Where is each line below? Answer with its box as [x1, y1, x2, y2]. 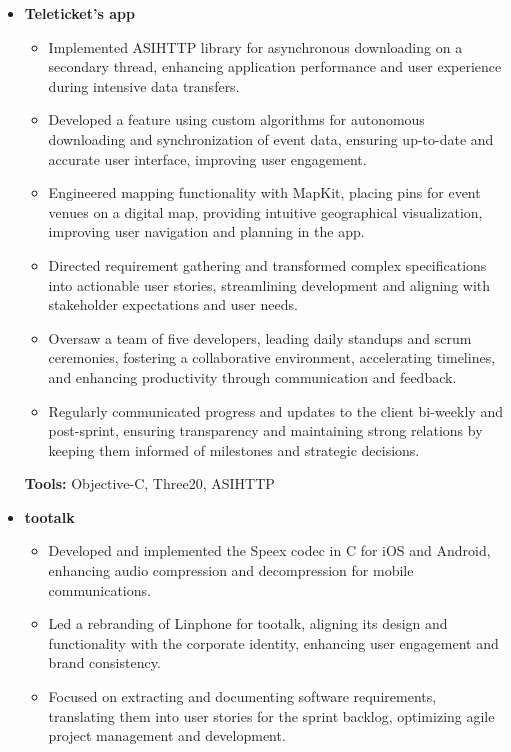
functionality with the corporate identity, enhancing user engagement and [48, 632, 499, 653]
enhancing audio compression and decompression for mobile [48, 560, 414, 581]
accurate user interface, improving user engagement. [48, 148, 367, 169]
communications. [48, 579, 151, 600]
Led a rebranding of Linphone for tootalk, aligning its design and [48, 613, 448, 634]
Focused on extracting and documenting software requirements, [48, 686, 437, 707]
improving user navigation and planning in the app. [48, 221, 365, 242]
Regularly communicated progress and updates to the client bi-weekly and [48, 400, 503, 421]
